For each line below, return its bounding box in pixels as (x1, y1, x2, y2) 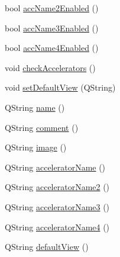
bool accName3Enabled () (5, 21, 99, 34)
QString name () (5, 101, 65, 113)
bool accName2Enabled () (5, 2, 99, 14)
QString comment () (5, 121, 79, 133)
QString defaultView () (5, 240, 89, 253)
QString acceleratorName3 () (5, 200, 110, 213)
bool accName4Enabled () (5, 41, 99, 54)
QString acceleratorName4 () (5, 220, 110, 233)
